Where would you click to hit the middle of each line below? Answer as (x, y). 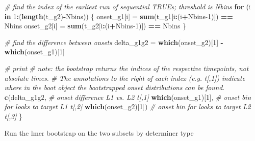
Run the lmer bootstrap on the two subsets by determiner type (99, 132)
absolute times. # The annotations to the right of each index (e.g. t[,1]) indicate (125, 78)
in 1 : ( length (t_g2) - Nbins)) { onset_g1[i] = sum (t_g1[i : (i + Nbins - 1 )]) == (119, 16)
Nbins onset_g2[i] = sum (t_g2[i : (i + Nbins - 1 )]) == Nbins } (95, 26)
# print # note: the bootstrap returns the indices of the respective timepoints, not (127, 68)
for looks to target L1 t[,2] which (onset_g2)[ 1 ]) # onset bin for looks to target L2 (128, 106)
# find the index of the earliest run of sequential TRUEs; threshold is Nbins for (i (128, 6)
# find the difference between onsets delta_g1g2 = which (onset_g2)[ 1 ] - (114, 42)
